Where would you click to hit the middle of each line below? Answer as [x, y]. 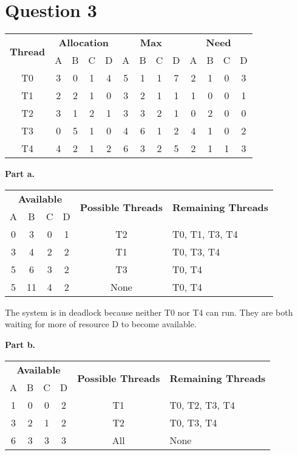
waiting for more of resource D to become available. [101, 324]
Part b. [20, 344]
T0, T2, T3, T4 [202, 405]
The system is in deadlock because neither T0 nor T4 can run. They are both [149, 312]
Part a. [20, 174]
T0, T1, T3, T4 [205, 234]
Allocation [84, 43]
